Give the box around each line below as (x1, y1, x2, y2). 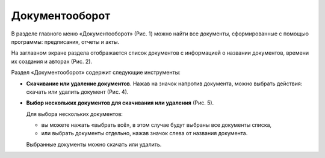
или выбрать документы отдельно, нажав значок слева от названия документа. (41, 130, 248, 137)
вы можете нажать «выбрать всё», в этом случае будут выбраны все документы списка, (41, 121, 272, 129)
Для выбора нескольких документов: (26, 110, 123, 117)
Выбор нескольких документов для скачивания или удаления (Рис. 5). (26, 99, 214, 106)
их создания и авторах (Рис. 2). (11, 58, 93, 65)
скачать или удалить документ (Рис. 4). (26, 88, 129, 96)
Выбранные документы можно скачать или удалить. (26, 141, 162, 148)
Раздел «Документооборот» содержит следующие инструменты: (11, 69, 181, 76)
